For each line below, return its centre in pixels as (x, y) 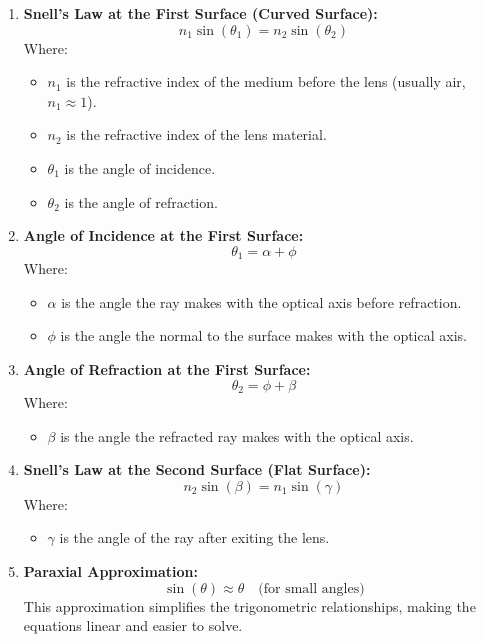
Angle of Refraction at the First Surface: (167, 368)
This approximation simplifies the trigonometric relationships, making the (249, 605)
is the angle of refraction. (141, 201)
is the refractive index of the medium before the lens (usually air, (266, 81)
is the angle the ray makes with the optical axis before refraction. (261, 301)
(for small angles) (311, 588)
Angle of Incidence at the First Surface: (163, 235)
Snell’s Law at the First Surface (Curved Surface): (200, 13)
